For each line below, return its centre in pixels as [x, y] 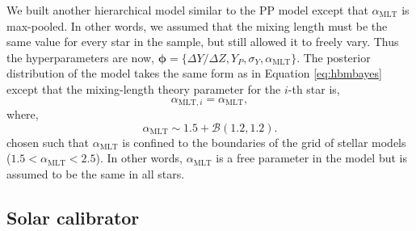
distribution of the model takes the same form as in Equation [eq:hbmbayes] [194, 73]
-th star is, [314, 88]
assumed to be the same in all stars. [96, 173]
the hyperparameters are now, [81, 57]
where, [23, 114]
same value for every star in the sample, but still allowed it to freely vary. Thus [203, 42]
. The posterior [334, 57]
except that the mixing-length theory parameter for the [144, 88]
